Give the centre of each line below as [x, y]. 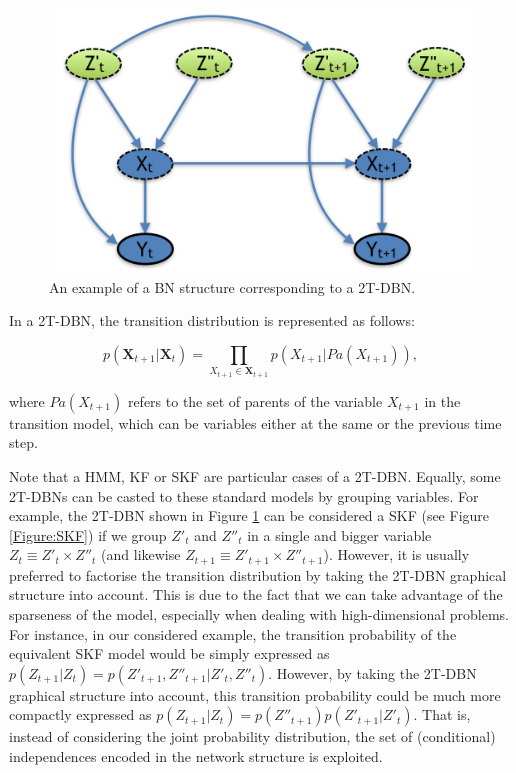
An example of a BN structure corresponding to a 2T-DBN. [232, 286]
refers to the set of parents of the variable [255, 400]
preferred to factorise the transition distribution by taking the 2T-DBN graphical [258, 574]
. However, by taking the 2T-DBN [372, 672]
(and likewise [141, 554]
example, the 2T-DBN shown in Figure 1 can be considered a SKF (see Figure [249, 515]
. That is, [442, 714]
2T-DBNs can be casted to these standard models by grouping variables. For [244, 495]
